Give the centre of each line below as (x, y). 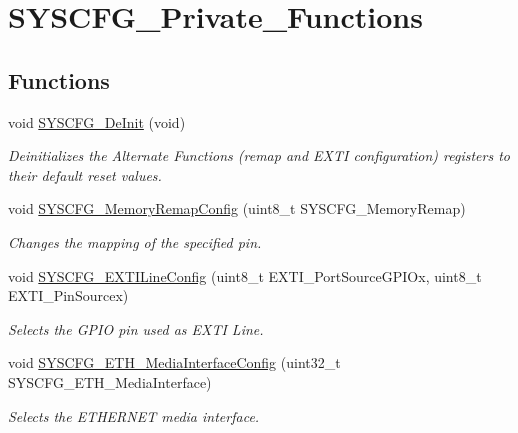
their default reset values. (85, 174)
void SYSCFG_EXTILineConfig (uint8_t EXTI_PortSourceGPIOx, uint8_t (245, 275)
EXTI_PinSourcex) (68, 295)
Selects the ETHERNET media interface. (134, 415)
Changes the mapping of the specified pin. (135, 241)
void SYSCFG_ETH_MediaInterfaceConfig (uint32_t (174, 362)
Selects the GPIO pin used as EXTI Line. (136, 328)
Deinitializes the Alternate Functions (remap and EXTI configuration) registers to (259, 155)
